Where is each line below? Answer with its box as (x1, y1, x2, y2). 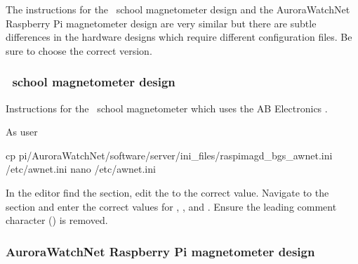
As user (6, 124, 38, 139)
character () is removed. (6, 213, 108, 227)
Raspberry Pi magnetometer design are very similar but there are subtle (6, 15, 317, 30)
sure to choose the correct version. (6, 43, 152, 58)
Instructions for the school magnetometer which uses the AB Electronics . (6, 100, 328, 115)
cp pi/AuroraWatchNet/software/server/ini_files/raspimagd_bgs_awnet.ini (6, 147, 333, 162)
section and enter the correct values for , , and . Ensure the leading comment (6, 199, 337, 213)
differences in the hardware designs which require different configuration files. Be (6, 29, 352, 44)
